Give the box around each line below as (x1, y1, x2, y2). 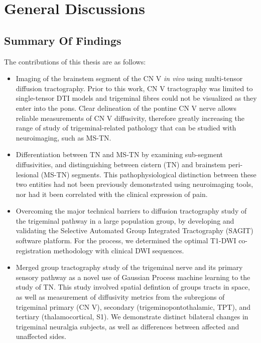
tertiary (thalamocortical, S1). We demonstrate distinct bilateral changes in (16, 311, 248, 322)
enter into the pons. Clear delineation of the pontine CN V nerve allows (16, 102, 237, 113)
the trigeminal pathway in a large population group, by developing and (16, 215, 234, 226)
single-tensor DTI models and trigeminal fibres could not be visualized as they (16, 93, 257, 103)
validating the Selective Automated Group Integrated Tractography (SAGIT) (16, 225, 253, 236)
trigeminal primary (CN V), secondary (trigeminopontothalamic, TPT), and (16, 301, 250, 312)
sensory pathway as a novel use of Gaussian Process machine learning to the (16, 271, 250, 282)
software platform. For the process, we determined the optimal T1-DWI (16, 235, 236, 246)
